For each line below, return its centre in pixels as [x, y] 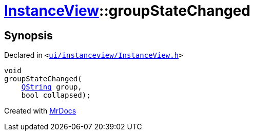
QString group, [52, 87]
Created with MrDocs [40, 111]
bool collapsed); [56, 95]
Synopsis [28, 35]
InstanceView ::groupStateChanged [127, 11]
